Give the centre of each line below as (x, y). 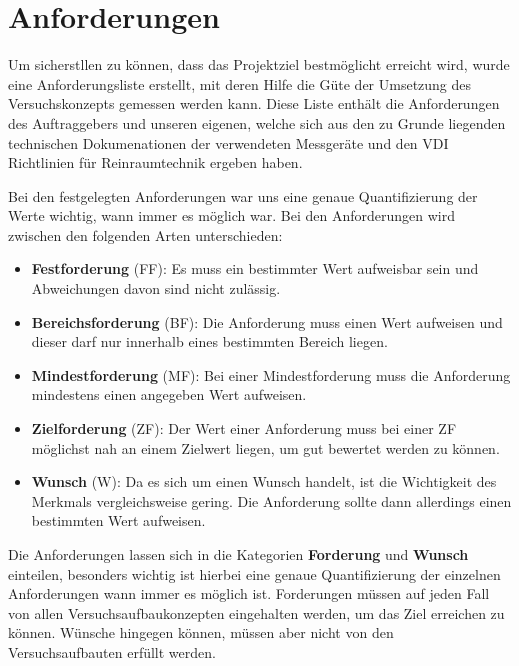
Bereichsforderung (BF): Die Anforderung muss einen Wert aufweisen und (267, 321)
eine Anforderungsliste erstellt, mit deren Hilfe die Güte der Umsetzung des (240, 83)
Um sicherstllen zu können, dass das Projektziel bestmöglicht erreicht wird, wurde (259, 64)
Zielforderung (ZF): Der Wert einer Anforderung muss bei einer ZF (244, 428)
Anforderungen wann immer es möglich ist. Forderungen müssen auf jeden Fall (249, 593)
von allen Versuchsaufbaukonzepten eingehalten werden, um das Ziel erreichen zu (256, 612)
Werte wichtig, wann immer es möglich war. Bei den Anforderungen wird (231, 215)
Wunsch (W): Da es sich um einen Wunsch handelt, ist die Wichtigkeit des (264, 481)
